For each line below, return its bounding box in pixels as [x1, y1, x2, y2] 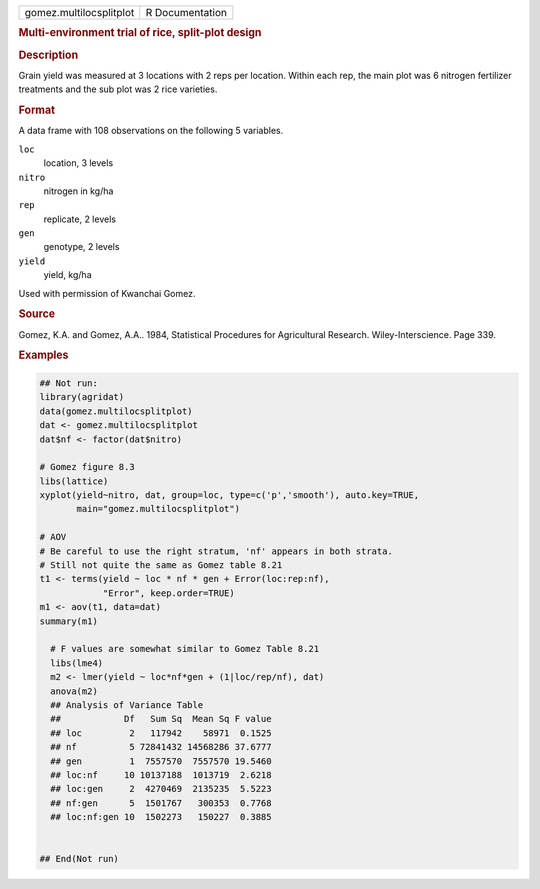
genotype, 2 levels [43, 241, 120, 253]
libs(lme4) [50, 657, 104, 669]
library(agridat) [39, 391, 125, 403]
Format [18, 103, 55, 117]
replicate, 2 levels [43, 213, 117, 225]
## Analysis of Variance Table [50, 699, 204, 710]
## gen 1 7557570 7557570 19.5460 [50, 755, 272, 767]
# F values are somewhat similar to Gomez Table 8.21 [50, 643, 320, 655]
